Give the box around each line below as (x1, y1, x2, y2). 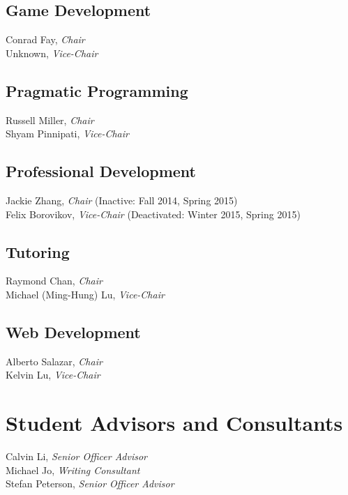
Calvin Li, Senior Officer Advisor (6, 449, 148, 464)
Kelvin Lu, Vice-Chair (6, 367, 100, 382)
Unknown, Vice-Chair (6, 45, 98, 60)
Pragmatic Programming (6, 79, 188, 101)
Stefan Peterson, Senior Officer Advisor (6, 476, 174, 491)
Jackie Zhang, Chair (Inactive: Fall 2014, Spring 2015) (6, 192, 238, 207)
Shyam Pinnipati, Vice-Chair (6, 126, 129, 141)
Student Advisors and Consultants (6, 409, 343, 437)
